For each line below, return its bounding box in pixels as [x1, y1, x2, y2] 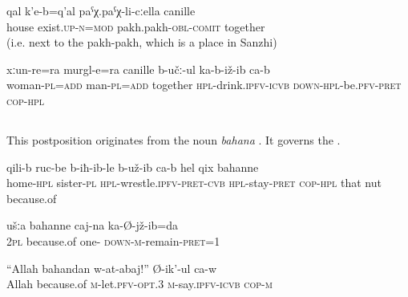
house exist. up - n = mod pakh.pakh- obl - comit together [6, 18, 265, 35]
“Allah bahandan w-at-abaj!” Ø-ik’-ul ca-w [6, 259, 217, 276]
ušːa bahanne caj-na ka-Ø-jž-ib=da [6, 217, 178, 234]
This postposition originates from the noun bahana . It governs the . [6, 131, 341, 148]
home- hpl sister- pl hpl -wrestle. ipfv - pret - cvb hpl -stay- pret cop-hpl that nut [6, 174, 382, 191]
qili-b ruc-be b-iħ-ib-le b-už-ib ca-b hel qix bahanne [6, 158, 259, 175]
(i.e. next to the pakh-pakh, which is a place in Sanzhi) [6, 34, 277, 51]
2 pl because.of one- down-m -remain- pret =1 [6, 232, 220, 249]
